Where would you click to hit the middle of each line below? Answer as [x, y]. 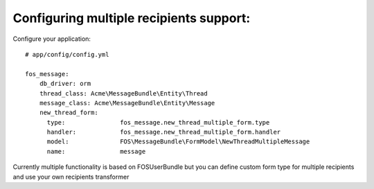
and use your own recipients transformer [71, 177]
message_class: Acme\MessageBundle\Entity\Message [127, 103]
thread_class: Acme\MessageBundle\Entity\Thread [123, 93]
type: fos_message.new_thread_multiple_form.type [158, 122]
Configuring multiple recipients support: [132, 18]
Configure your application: [52, 39]
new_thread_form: [69, 113]
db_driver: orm [65, 84]
